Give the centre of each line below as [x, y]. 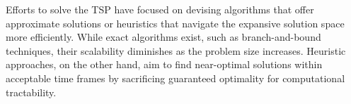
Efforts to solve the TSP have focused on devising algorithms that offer [160, 9]
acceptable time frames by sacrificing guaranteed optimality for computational [175, 78]
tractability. [31, 92]
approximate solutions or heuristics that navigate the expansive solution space [175, 23]
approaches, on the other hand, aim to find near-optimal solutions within [164, 64]
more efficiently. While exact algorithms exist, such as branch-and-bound [163, 37]
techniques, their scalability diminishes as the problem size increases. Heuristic [176, 50]
